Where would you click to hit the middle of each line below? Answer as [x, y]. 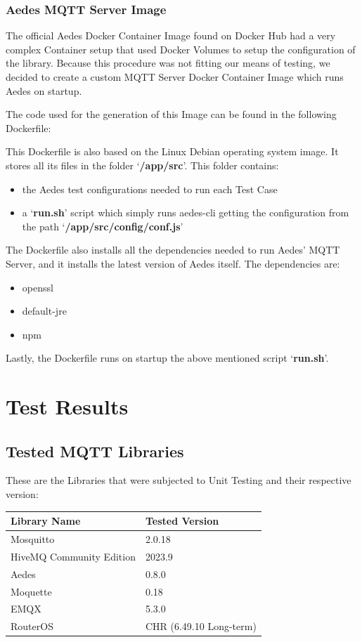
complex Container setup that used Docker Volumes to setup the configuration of [181, 49]
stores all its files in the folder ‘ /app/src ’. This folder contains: [142, 165]
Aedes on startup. [44, 90]
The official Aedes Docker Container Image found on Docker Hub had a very [171, 35]
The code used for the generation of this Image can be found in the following [171, 114]
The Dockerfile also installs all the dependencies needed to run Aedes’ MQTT [173, 250]
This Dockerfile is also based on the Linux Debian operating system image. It [172, 151]
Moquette [31, 591]
